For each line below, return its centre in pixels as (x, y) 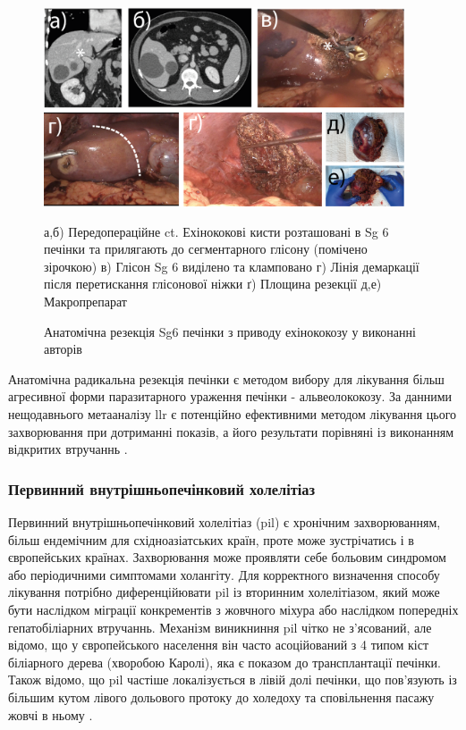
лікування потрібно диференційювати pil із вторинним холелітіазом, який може (224, 592)
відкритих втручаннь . (68, 449)
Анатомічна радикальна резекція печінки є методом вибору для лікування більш (226, 378)
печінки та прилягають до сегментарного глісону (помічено (206, 249)
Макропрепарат (85, 301)
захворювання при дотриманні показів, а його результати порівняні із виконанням (231, 431)
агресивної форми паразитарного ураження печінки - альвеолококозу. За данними (230, 396)
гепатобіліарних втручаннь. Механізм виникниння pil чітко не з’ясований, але (220, 627)
